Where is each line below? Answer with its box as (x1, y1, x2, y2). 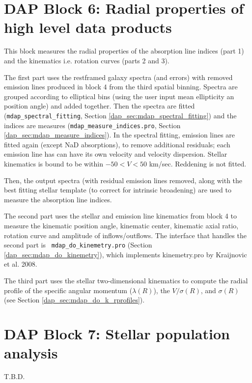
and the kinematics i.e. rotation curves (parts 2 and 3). (4, 55, 169, 65)
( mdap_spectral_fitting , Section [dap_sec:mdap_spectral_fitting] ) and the (4, 110, 237, 120)
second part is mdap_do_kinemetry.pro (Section (4, 240, 152, 250)
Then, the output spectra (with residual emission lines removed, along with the (4, 175, 243, 185)
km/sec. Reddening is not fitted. (149, 158, 247, 168)
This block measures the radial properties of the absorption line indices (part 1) (4, 46, 244, 56)
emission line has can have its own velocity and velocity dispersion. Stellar (4, 149, 227, 159)
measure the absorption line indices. (4, 194, 112, 204)
